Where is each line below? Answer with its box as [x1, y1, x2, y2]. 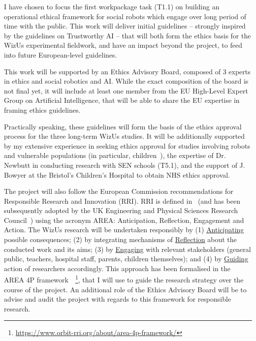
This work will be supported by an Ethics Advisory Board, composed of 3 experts [4, 66, 251, 76]
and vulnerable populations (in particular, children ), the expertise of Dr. [4, 150, 226, 160]
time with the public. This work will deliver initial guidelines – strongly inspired [4, 21, 246, 31]
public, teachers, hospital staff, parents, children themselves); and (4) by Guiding [4, 253, 249, 264]
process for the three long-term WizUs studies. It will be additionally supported [4, 131, 245, 141]
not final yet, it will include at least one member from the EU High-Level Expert [4, 85, 248, 95]
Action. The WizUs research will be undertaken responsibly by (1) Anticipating [4, 224, 244, 235]
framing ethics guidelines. [4, 104, 81, 115]
